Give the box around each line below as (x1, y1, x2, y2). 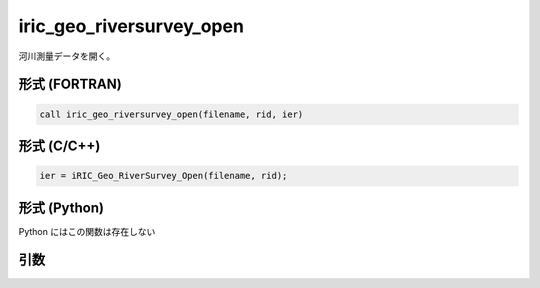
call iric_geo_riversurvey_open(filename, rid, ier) (39, 108, 304, 120)
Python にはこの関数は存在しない (18, 225, 156, 237)
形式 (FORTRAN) (18, 76, 122, 93)
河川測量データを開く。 (18, 50, 115, 62)
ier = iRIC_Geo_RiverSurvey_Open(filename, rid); (39, 170, 288, 182)
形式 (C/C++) (18, 137, 101, 154)
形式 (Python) (18, 199, 105, 216)
